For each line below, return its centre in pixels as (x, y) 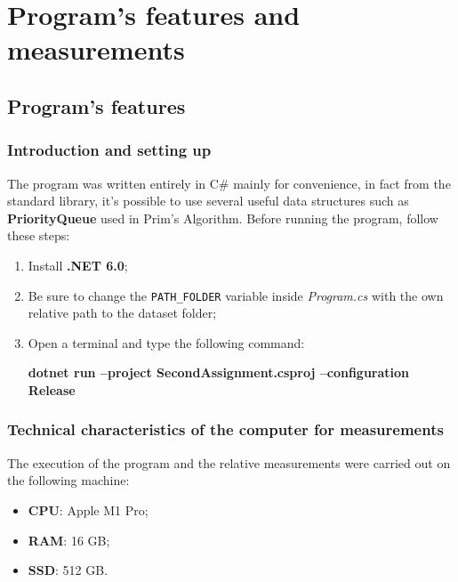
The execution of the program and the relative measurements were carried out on (229, 462)
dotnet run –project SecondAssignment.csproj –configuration (219, 372)
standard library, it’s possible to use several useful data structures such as (208, 201)
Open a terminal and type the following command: (166, 342)
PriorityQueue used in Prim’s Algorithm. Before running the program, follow (223, 218)
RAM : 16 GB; (69, 540)
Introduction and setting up (109, 150)
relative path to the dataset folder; (122, 313)
